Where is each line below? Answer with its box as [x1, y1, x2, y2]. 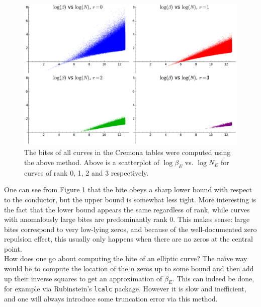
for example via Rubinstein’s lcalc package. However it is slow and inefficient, [4, 283, 246, 294]
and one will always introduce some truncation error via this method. [4, 293, 218, 304]
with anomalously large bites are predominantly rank [4, 214, 167, 224]
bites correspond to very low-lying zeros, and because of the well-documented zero [4, 223, 257, 234]
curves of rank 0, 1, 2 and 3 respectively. [24, 167, 149, 178]
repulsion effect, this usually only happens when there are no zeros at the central [4, 234, 253, 244]
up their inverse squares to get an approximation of [4, 273, 162, 283]
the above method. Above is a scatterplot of [24, 157, 159, 167]
